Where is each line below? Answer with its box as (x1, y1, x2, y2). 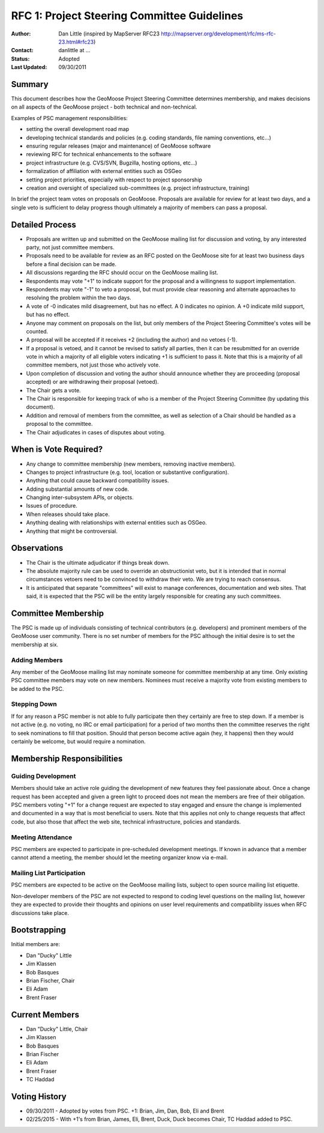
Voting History (11, 1091, 67, 1102)
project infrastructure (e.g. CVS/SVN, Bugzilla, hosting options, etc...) (26, 159, 197, 166)
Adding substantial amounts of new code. (26, 485, 129, 493)
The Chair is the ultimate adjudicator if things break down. (26, 559, 170, 566)
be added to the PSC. (11, 685, 64, 692)
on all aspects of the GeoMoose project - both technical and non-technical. (11, 103, 197, 111)
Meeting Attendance (11, 833, 73, 841)
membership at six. (11, 640, 59, 648)
